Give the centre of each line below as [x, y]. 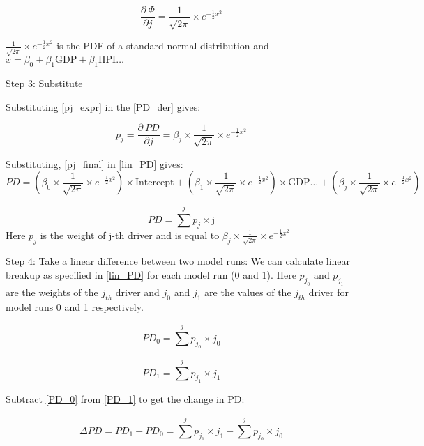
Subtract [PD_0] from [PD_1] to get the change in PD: [125, 399]
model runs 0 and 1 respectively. [75, 306]
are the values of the [248, 292]
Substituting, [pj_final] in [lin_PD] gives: [94, 163]
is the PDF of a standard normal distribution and [163, 46]
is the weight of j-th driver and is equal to [130, 234]
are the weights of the [52, 292]
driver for [329, 292]
